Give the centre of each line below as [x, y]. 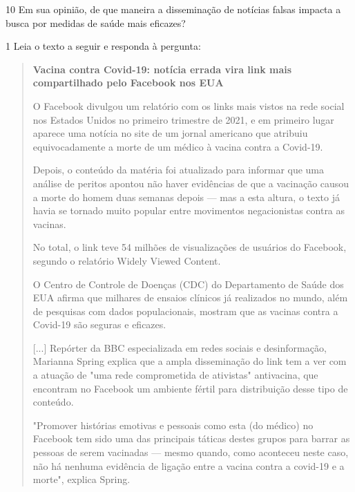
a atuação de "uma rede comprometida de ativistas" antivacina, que [175, 375]
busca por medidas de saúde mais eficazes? [96, 22]
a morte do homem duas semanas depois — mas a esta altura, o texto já [186, 197]
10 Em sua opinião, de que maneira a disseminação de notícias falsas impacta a [173, 9]
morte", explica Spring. [81, 479]
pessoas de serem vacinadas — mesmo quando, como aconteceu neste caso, [191, 452]
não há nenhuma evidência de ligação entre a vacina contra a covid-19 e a [189, 465]
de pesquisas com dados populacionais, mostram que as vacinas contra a [185, 311]
